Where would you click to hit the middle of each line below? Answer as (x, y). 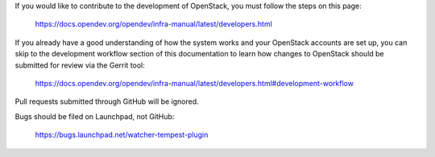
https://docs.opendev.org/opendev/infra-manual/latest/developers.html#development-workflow (195, 83)
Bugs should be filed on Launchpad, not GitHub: (95, 116)
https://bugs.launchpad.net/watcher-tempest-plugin (122, 135)
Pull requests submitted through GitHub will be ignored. (107, 101)
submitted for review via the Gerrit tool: (80, 65)
